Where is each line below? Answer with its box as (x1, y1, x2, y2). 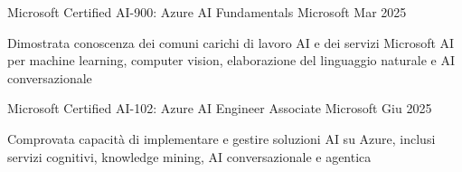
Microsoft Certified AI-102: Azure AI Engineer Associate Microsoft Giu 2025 (7, 99, 432, 118)
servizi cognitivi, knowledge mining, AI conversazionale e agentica (7, 147, 372, 166)
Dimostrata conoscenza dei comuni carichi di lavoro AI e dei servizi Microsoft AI (7, 33, 455, 52)
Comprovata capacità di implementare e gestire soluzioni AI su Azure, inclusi (7, 129, 436, 148)
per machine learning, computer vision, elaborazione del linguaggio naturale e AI (7, 51, 455, 70)
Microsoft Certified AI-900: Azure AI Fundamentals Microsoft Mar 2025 (7, 3, 407, 21)
